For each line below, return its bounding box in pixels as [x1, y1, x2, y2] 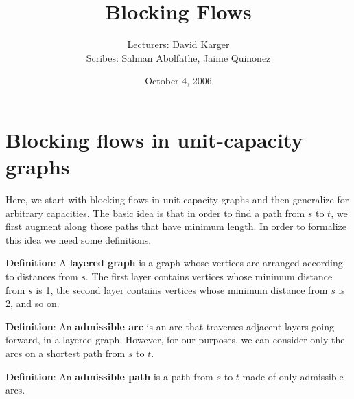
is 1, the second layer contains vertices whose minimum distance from [36, 282, 328, 297]
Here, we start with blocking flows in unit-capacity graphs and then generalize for [5, 192, 349, 207]
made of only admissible [242, 369, 344, 383]
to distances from [5, 269, 78, 283]
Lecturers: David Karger [127, 37, 230, 52]
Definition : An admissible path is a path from [5, 369, 213, 383]
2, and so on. [5, 296, 60, 310]
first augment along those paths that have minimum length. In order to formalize [5, 219, 346, 233]
